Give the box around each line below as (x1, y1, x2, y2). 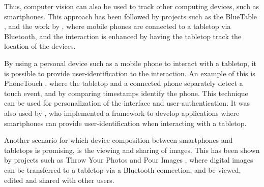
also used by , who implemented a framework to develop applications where (4, 107, 240, 118)
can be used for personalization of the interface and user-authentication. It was (4, 98, 250, 108)
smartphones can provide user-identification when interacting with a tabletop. (4, 117, 247, 128)
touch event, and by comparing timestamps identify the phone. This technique (4, 87, 248, 98)
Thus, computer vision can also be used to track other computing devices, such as (4, 1, 259, 11)
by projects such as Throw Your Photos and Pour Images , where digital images (4, 154, 253, 165)
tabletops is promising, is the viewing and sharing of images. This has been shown (4, 144, 260, 155)
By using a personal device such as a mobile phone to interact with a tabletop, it (4, 57, 257, 68)
